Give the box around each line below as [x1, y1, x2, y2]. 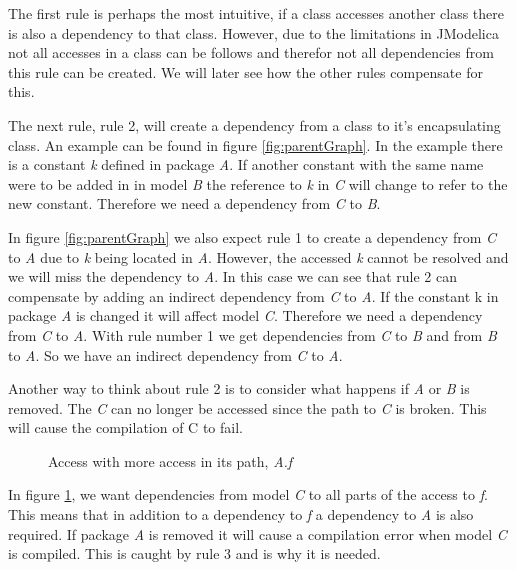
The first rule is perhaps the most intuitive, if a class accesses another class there [8, 3, 505, 23]
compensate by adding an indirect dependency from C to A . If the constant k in [8, 285, 499, 306]
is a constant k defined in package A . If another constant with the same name [8, 154, 484, 175]
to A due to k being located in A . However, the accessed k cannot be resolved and [8, 246, 509, 267]
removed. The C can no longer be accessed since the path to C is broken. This [8, 397, 487, 418]
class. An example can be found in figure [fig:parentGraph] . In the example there [8, 134, 503, 155]
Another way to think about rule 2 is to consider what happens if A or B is [8, 378, 470, 399]
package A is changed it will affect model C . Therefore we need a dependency [8, 305, 483, 326]
